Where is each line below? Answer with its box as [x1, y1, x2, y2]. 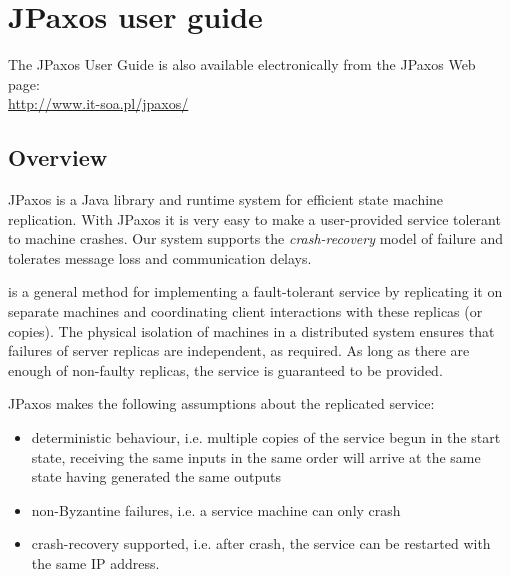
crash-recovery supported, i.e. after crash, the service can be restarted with [31, 533, 491, 554]
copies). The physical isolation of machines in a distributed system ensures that [8, 320, 495, 341]
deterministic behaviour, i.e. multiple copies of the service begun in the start [31, 427, 501, 448]
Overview [8, 142, 108, 173]
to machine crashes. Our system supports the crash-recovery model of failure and [8, 228, 504, 249]
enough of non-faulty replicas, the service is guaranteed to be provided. [8, 359, 443, 380]
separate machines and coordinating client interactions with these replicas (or [8, 301, 483, 322]
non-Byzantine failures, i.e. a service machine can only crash [31, 499, 401, 520]
